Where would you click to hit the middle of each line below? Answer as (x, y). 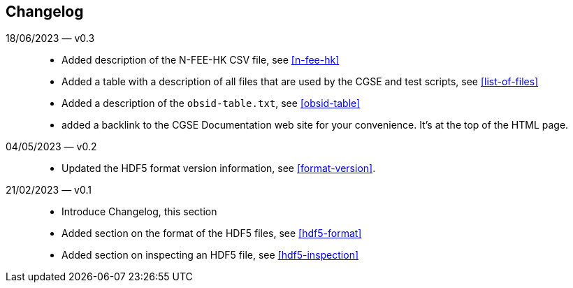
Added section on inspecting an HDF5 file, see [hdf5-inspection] (210, 255)
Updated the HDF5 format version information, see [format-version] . (219, 168)
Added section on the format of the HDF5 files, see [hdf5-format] (212, 233)
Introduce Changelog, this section (139, 212)
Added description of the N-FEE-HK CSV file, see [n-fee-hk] (201, 60)
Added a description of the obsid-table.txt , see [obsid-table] (211, 103)
